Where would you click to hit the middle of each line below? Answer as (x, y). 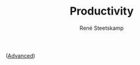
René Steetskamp (102, 28)
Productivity (102, 11)
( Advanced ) (21, 55)
